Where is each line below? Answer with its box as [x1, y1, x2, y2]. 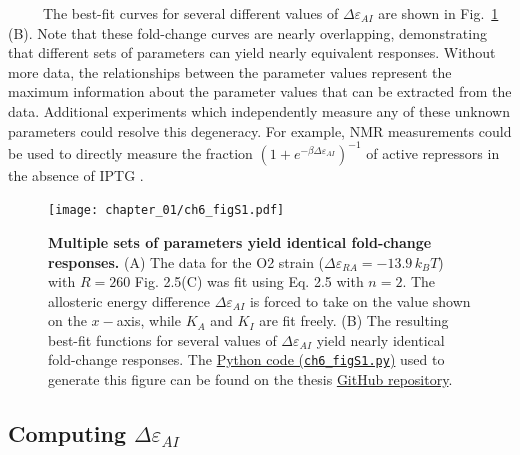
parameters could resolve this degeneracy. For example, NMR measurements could [8, 120, 512, 141]
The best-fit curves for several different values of [42, 3, 339, 23]
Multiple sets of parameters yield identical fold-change [48, 231, 432, 252]
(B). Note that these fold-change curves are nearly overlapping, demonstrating [8, 22, 487, 43]
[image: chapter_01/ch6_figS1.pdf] [48, 203, 285, 218]
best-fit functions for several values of [48, 329, 277, 350]
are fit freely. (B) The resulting [259, 310, 449, 331]
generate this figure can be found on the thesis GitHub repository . [48, 369, 453, 390]
